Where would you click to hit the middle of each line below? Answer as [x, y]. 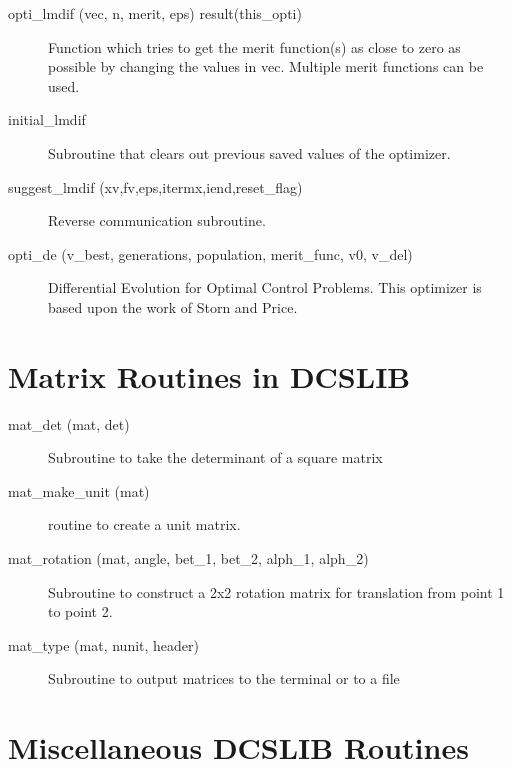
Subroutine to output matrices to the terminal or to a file [224, 678]
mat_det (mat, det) [69, 423]
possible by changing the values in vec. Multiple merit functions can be [266, 66]
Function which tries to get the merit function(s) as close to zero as [254, 46]
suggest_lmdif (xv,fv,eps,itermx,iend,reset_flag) [155, 186]
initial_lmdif [47, 119]
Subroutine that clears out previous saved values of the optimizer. [249, 152]
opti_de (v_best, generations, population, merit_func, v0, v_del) [210, 253]
